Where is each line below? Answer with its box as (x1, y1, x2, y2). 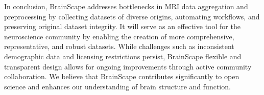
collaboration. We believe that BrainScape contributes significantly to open (4, 71, 239, 82)
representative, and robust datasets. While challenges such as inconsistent (4, 41, 234, 52)
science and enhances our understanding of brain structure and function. (4, 81, 231, 91)
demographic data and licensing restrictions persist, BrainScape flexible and (4, 51, 242, 61)
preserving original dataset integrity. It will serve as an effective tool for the (4, 21, 241, 32)
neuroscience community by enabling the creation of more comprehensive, (4, 31, 234, 41)
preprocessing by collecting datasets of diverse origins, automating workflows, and (4, 11, 260, 21)
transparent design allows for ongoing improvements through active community (4, 61, 252, 72)
